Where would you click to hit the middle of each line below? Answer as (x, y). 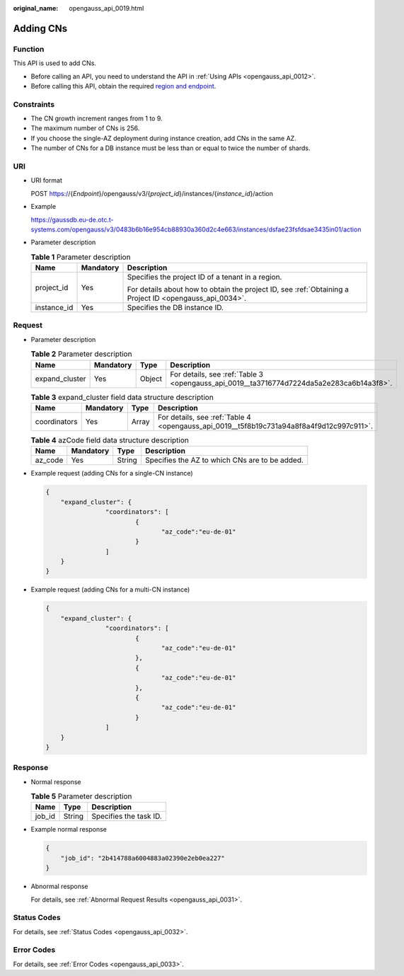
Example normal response (69, 829)
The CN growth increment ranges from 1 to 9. (97, 119)
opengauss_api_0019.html (106, 8)
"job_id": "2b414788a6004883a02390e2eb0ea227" (143, 858)
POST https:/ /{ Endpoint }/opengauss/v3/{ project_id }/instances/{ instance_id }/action (152, 193)
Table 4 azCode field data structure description (110, 440)
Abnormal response (59, 886)
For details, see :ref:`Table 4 (204, 417)
